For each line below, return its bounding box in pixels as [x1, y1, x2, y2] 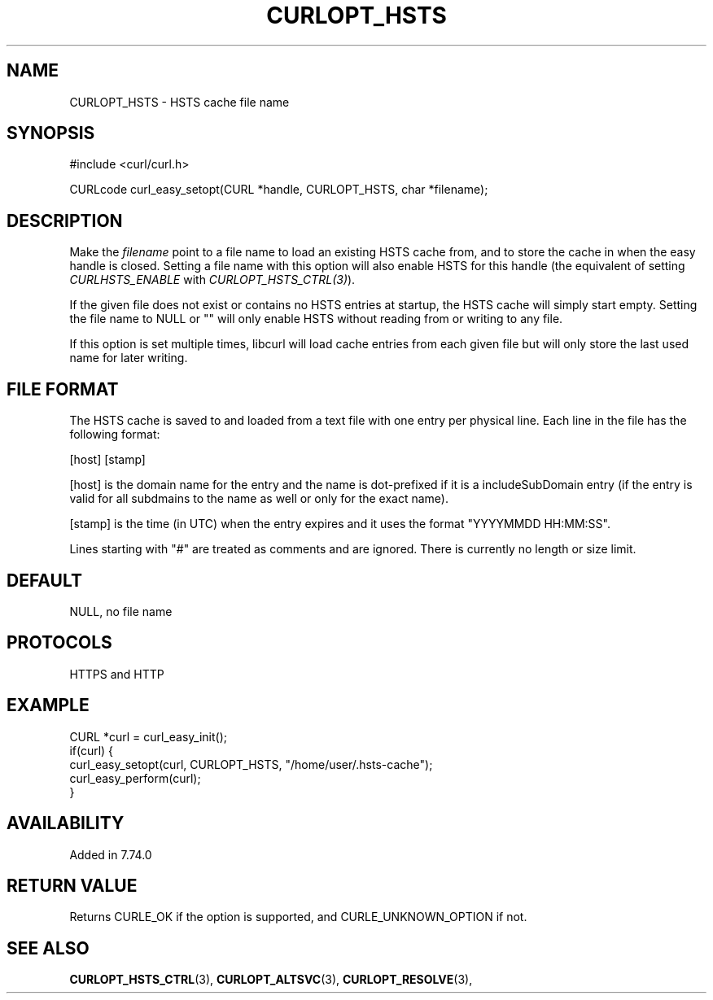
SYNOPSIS [7, 123, 95, 144]
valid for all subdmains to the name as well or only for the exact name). [69, 491, 448, 506]
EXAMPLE [7, 695, 90, 716]
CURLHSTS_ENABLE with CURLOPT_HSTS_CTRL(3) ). [69, 273, 356, 287]
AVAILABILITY [7, 813, 125, 834]
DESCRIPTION [7, 210, 123, 231]
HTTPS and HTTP [69, 666, 164, 681]
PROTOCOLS [7, 632, 112, 653]
